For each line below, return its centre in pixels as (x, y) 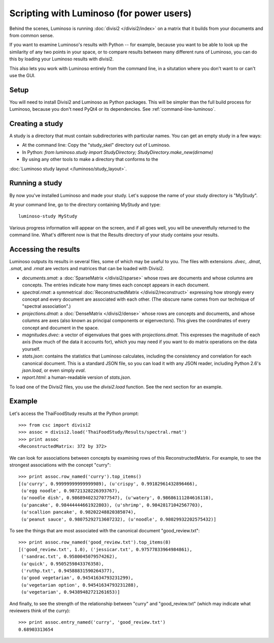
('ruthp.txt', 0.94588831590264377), (68, 571)
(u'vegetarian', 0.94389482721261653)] (71, 592)
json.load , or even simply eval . (54, 370)
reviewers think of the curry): (40, 610)
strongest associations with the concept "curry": (60, 465)
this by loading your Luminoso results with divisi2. (62, 59)
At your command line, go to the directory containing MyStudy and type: (85, 204)
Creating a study (36, 124)
